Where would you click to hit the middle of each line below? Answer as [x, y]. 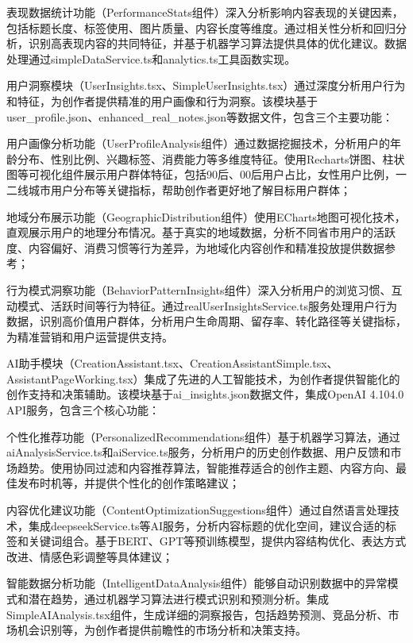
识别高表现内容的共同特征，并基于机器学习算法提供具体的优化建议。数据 [217, 43]
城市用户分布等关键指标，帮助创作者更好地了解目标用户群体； [189, 189]
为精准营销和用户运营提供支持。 [90, 336]
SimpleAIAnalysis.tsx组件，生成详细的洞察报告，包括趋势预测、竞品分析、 [197, 614]
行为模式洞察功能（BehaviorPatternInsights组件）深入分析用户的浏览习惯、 [199, 289]
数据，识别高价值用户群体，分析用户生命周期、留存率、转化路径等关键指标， [206, 321]
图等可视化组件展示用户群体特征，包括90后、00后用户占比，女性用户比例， [201, 174]
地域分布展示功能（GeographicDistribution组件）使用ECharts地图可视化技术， [206, 216]
